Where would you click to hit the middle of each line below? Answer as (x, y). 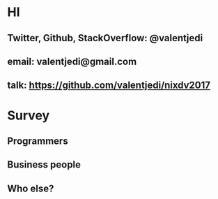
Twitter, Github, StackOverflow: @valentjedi (105, 38)
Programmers (38, 141)
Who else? (31, 188)
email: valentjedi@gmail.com (72, 61)
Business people (44, 165)
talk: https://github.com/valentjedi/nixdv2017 (109, 86)
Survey (29, 115)
